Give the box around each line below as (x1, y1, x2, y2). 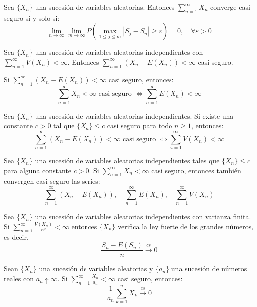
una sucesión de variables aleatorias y (39, 263, 153, 274)
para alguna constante (4, 165, 72, 175)
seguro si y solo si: (4, 12, 60, 23)
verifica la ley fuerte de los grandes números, (117, 221, 254, 231)
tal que (53, 120, 75, 131)
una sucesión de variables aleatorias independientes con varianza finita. (35, 211, 251, 222)
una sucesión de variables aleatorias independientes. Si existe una (35, 110, 234, 121)
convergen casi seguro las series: (4, 176, 100, 186)
